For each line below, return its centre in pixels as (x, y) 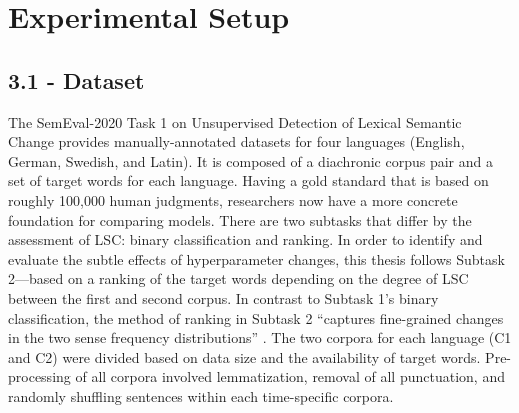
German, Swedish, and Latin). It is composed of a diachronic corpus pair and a (250, 160)
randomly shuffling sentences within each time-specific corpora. (201, 395)
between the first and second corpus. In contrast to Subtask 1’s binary (223, 297)
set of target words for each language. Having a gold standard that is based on (248, 180)
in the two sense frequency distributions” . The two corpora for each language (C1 (260, 337)
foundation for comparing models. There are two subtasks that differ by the (240, 219)
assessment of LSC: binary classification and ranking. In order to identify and (245, 239)
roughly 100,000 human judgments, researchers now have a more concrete (233, 199)
